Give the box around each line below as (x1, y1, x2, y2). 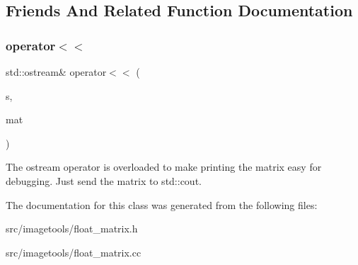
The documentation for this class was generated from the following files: (6, 197, 318, 212)
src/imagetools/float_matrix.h (6, 221, 138, 236)
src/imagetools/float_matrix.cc (6, 244, 142, 259)
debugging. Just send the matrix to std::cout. (6, 173, 202, 188)
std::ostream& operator (6, 64, 107, 79)
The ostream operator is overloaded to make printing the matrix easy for (6, 159, 322, 174)
